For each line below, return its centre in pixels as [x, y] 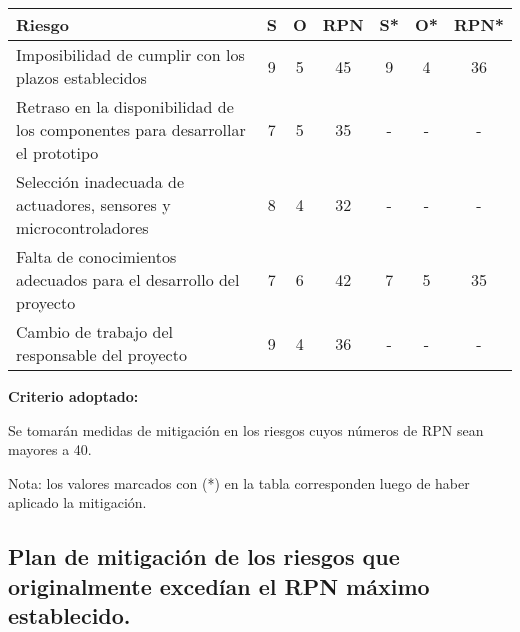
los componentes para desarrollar [131, 129]
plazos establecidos [81, 77]
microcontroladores [82, 227]
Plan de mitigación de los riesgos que [204, 556]
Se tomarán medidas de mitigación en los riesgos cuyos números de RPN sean [246, 429]
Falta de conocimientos [96, 256]
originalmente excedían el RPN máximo [219, 585]
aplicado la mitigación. [77, 502]
